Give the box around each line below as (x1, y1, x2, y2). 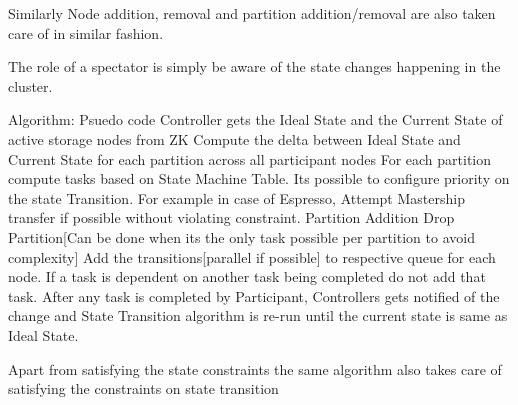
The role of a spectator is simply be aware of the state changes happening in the (8, 56, 501, 77)
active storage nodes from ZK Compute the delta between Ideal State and (8, 128, 461, 149)
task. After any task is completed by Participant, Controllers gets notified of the (8, 285, 500, 306)
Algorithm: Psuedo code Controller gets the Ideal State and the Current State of (8, 109, 503, 130)
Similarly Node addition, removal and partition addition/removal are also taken (8, 3, 496, 23)
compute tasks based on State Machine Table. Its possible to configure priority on (8, 168, 510, 189)
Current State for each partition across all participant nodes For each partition (8, 148, 491, 169)
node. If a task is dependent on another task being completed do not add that (8, 266, 486, 287)
